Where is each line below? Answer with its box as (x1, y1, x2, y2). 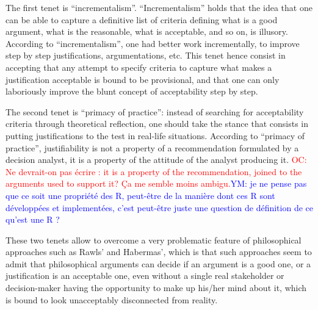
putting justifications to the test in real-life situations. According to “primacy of (5, 129, 305, 142)
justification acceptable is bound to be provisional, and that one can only (5, 73, 280, 85)
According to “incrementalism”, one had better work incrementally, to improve (5, 37, 300, 49)
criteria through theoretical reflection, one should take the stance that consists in (5, 117, 309, 130)
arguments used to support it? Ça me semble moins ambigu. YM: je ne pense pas (5, 177, 307, 190)
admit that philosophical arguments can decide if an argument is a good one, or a (5, 257, 311, 270)
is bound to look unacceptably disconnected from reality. (5, 293, 218, 306)
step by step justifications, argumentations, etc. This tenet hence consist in (5, 49, 286, 62)
